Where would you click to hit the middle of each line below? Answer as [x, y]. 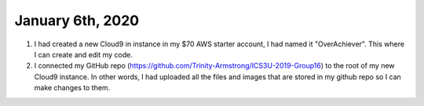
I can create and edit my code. [83, 54]
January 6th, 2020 [77, 20]
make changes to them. [72, 88]
